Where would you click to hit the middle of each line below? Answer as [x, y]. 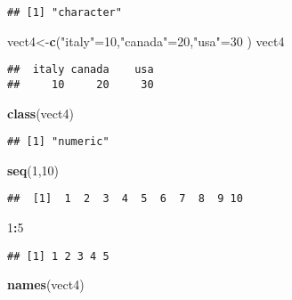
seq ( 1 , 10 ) [33, 170]
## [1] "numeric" [58, 142]
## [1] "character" [65, 12]
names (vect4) [46, 284]
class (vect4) [41, 113]
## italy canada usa [81, 70]
